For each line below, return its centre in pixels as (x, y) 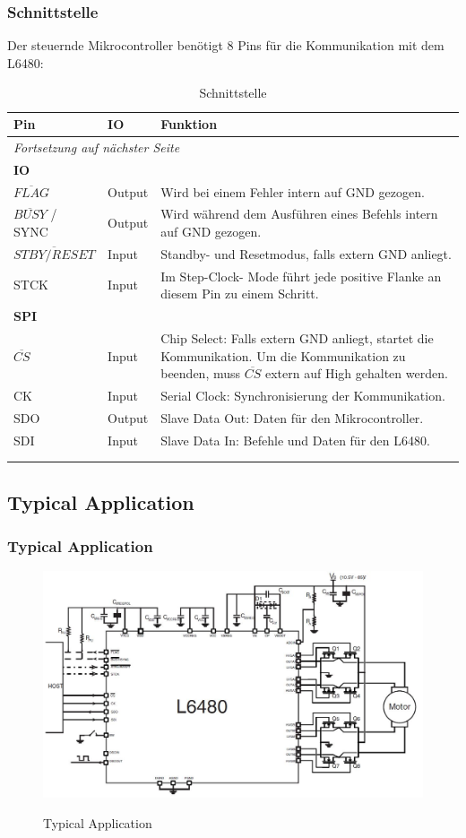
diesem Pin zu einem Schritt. (240, 294)
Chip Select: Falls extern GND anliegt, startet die (297, 337)
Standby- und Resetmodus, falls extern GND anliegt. (306, 253)
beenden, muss (201, 373)
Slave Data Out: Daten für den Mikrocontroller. (292, 417)
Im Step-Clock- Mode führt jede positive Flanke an (301, 276)
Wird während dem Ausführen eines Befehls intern (299, 214)
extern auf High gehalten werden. (356, 373)
